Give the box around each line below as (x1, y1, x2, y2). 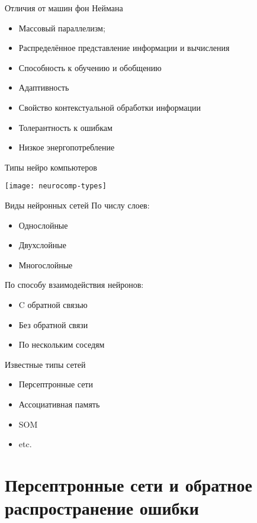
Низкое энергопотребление (18, 141, 115, 153)
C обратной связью (18, 298, 88, 310)
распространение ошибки (5, 496, 199, 520)
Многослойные (18, 258, 73, 271)
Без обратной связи (18, 318, 88, 331)
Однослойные (18, 219, 68, 231)
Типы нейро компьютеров (5, 161, 97, 173)
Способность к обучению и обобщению (18, 61, 162, 73)
